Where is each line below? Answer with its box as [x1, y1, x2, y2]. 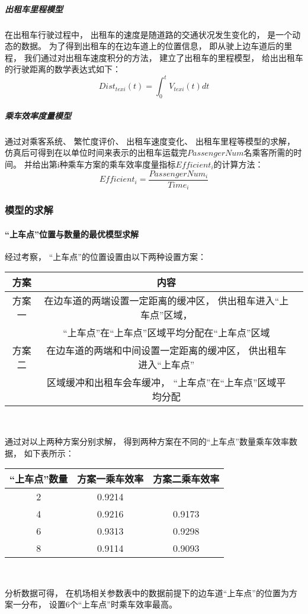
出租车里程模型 [5, 2, 63, 15]
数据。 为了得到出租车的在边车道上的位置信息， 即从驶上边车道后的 [21, 40, 284, 52]
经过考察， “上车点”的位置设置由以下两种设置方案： [5, 250, 206, 262]
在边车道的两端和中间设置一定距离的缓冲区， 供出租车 [46, 343, 287, 358]
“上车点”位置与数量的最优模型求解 [5, 227, 139, 240]
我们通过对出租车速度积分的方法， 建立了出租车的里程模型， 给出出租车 [24, 51, 303, 63]
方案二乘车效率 [153, 472, 220, 486]
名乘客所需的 [243, 146, 294, 159]
